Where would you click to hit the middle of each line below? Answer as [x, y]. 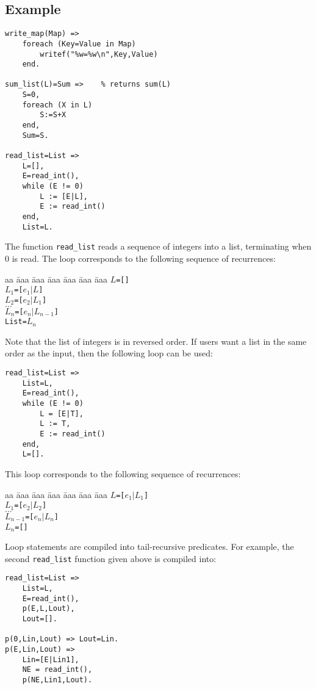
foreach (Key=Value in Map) [79, 44]
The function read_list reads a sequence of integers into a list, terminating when [158, 246]
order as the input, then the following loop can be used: [109, 353]
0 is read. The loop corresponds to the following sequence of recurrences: [140, 258]
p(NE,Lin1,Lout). [57, 680]
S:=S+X [53, 115]
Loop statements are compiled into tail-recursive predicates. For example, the [149, 547]
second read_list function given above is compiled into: [111, 558]
